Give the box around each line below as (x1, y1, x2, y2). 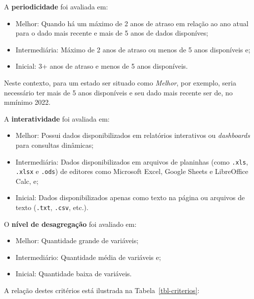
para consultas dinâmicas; (15, 139, 94, 150)
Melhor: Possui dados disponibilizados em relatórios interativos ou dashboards (15, 130, 250, 140)
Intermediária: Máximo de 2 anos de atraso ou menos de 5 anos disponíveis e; (15, 44, 251, 54)
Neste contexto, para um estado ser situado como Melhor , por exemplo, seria (4, 77, 236, 87)
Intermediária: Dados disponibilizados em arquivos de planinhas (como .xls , (15, 156, 248, 167)
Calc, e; (15, 175, 39, 186)
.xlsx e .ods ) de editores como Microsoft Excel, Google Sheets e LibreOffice (15, 166, 249, 176)
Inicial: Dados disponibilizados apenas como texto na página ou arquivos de (15, 192, 245, 203)
